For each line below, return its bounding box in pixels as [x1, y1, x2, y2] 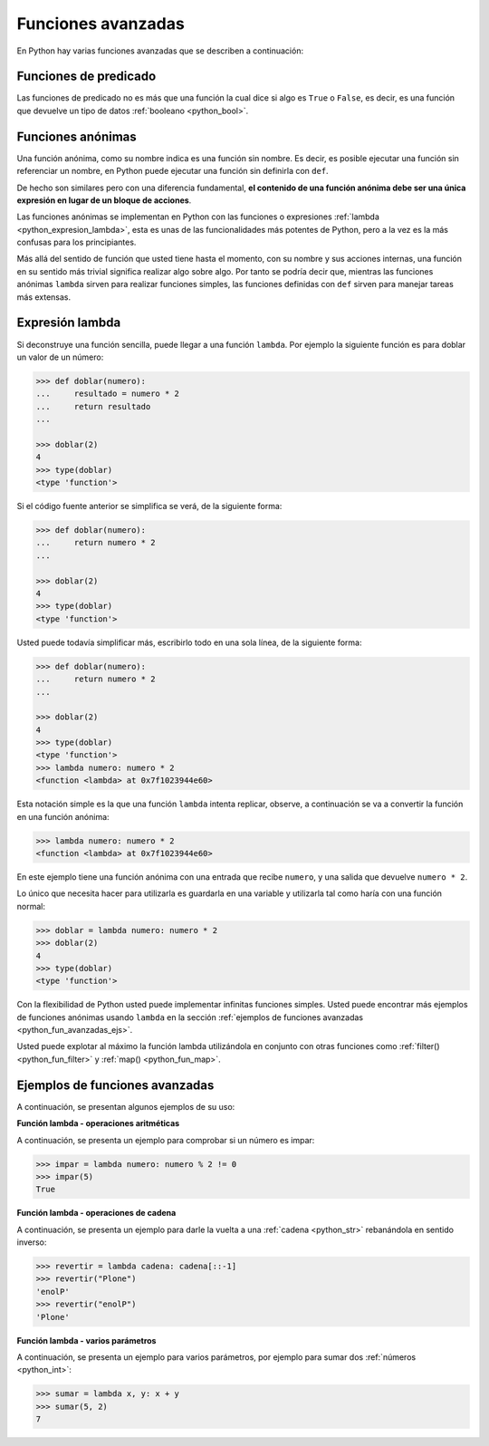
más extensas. [16, 291, 72, 303]
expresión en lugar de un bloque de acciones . [16, 195, 192, 206]
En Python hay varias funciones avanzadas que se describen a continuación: [16, 45, 303, 56]
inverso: [16, 1237, 47, 1248]
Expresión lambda [16, 315, 121, 331]
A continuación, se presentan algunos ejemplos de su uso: [16, 1101, 235, 1112]
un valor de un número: [16, 352, 104, 362]
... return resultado [35, 401, 151, 411]
